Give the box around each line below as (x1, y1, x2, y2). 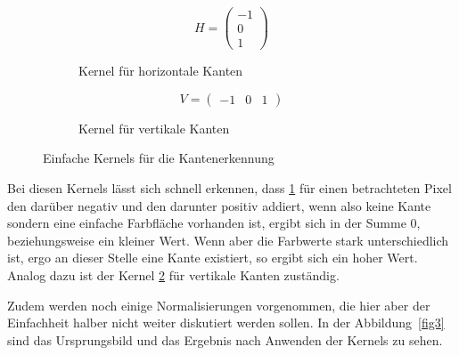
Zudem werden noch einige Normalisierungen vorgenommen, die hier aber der (7, 295, 430, 314)
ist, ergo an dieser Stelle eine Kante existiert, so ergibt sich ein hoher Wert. (7, 248, 418, 267)
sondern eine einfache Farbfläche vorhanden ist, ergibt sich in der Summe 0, (7, 214, 421, 232)
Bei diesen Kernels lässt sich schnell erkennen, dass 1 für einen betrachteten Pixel (7, 178, 452, 197)
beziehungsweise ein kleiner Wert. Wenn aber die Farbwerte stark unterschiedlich (7, 230, 449, 249)
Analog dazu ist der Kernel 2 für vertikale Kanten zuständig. (7, 265, 340, 284)
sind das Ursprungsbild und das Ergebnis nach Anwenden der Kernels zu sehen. (7, 330, 443, 349)
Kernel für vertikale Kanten (78, 118, 230, 137)
